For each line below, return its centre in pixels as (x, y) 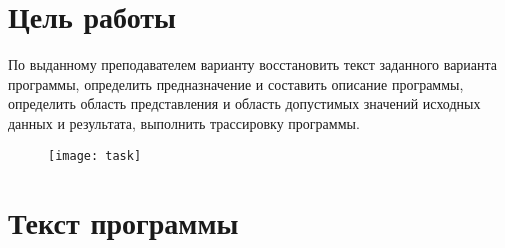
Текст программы (123, 222)
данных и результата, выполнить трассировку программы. (184, 122)
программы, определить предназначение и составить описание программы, (236, 83)
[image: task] (95, 155)
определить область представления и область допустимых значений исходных (244, 103)
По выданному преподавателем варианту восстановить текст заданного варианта (253, 64)
